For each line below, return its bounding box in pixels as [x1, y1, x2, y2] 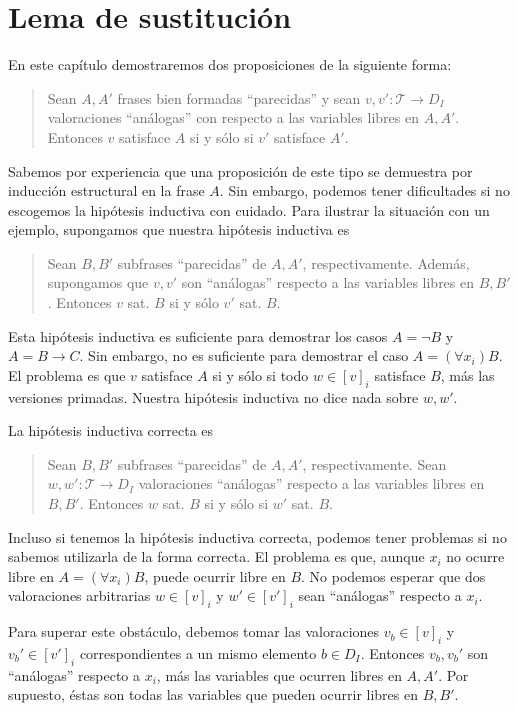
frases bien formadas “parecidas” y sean [117, 87, 361, 108]
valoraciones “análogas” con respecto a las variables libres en [47, 107, 419, 128]
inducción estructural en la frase [8, 180, 205, 201]
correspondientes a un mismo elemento [79, 642, 317, 663]
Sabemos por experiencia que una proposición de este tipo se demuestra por [8, 160, 473, 181]
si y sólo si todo [212, 364, 309, 385]
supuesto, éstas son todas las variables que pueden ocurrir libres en [8, 684, 418, 705]
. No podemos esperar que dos [301, 565, 486, 586]
